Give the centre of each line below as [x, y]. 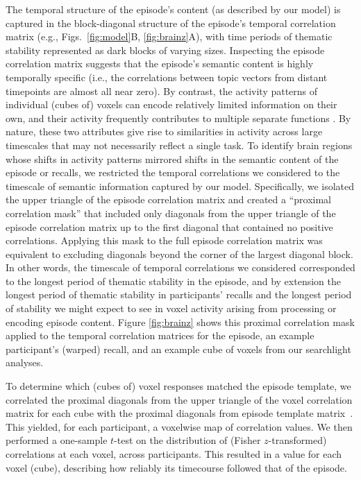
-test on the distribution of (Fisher [187, 440]
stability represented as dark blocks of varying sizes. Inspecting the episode [165, 50]
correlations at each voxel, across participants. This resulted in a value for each [174, 454]
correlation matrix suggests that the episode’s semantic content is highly [160, 63]
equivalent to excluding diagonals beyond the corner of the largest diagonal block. [179, 254]
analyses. [25, 362]
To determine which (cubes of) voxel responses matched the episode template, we [178, 386]
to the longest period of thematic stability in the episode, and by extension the [173, 281]
